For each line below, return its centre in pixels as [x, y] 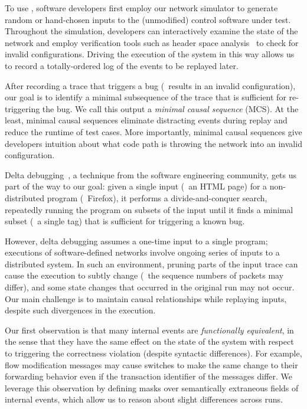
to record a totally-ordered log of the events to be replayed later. [122, 65]
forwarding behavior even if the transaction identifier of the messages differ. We [149, 376]
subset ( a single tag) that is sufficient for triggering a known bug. [125, 221]
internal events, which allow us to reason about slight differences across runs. [144, 399]
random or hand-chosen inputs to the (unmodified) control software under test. [148, 19]
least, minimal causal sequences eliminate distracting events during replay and [146, 120]
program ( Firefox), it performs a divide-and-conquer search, [157, 197]
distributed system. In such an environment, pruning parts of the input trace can [151, 264]
